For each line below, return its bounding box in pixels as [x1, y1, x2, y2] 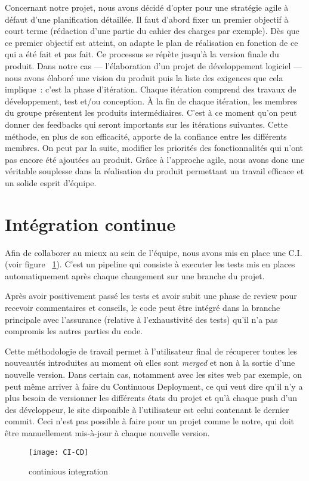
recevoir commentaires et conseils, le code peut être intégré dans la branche [5, 301, 280, 313]
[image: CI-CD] [29, 448, 89, 457]
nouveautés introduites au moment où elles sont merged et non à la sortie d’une [5, 356, 295, 369]
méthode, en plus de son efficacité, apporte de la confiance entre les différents [5, 129, 287, 142]
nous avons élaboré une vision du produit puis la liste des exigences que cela [5, 71, 283, 84]
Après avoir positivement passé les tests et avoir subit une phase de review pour [5, 289, 297, 302]
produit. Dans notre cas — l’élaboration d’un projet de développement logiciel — [5, 59, 302, 72]
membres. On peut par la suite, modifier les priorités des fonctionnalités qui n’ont [5, 141, 304, 154]
